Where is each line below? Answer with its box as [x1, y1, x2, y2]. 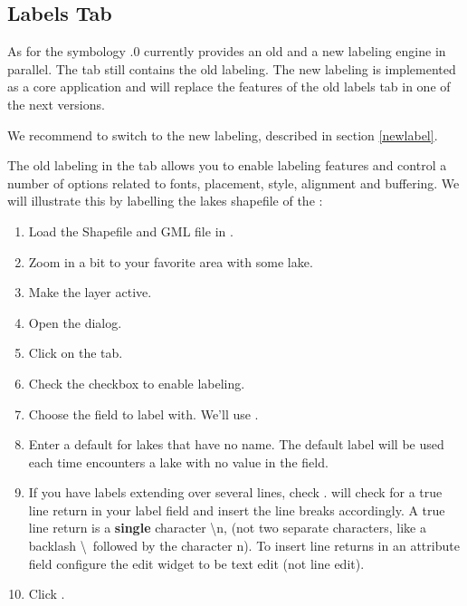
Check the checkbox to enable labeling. [28, 373, 245, 392]
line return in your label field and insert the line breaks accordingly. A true [28, 500, 445, 519]
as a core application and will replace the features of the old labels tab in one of [7, 77, 451, 96]
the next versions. [7, 94, 105, 113]
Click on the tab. [28, 343, 123, 362]
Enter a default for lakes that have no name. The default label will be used [28, 435, 444, 454]
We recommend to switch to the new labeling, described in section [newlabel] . [7, 125, 438, 144]
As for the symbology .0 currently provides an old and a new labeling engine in [7, 42, 446, 61]
